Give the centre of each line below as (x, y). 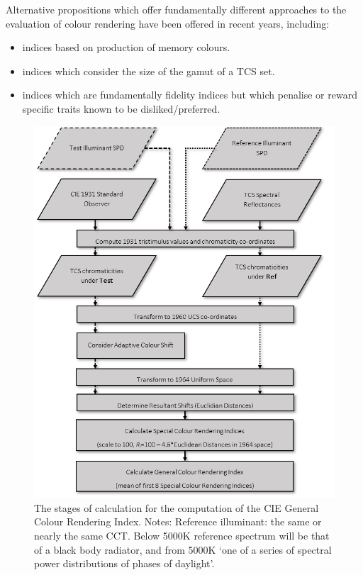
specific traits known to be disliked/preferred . (121, 108)
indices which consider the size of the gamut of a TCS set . (149, 71)
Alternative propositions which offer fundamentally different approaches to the (176, 9)
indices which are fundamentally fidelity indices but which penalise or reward (190, 95)
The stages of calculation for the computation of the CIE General (177, 507)
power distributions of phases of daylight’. (124, 563)
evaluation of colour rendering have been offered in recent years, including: (168, 23)
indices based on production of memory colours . (126, 47)
